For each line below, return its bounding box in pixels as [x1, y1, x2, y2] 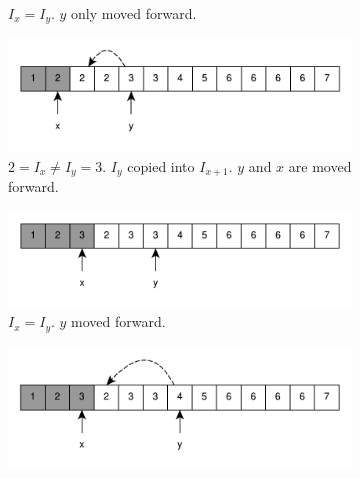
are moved [288, 155, 352, 176]
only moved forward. [71, 3, 197, 23]
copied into [127, 155, 195, 176]
